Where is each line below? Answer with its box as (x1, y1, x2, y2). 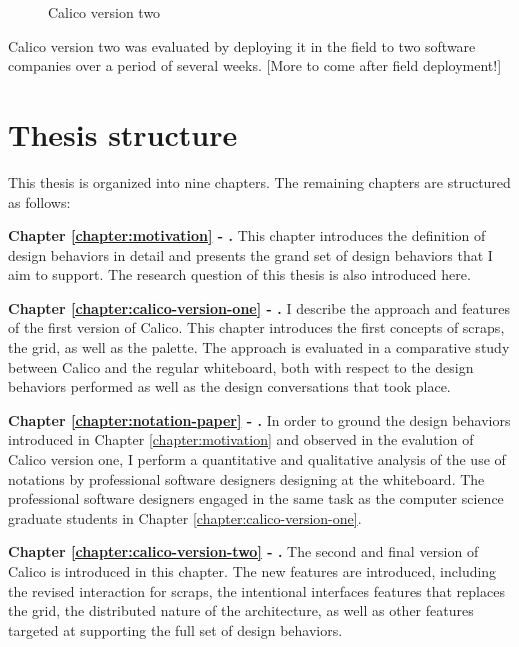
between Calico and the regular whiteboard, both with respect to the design (8, 356, 474, 377)
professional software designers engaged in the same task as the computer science (8, 488, 504, 509)
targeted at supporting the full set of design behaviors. (8, 619, 343, 640)
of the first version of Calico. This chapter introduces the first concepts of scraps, (8, 317, 505, 338)
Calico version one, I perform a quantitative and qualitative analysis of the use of (8, 449, 506, 470)
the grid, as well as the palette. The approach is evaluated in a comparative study (8, 337, 510, 358)
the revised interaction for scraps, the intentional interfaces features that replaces (8, 580, 505, 601)
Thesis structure (8, 113, 238, 154)
